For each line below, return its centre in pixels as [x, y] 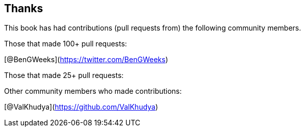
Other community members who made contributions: [93, 91]
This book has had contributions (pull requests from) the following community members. [153, 28]
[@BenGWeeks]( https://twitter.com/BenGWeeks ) [86, 60]
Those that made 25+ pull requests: [64, 75]
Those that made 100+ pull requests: [66, 44]
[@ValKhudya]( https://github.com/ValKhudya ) [81, 107]
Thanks [24, 8]
